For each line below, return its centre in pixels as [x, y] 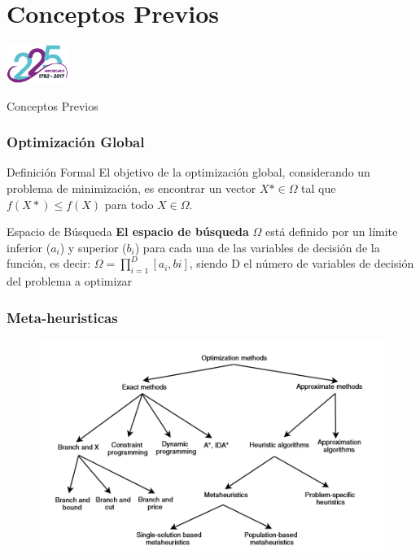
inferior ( [29, 247]
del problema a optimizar [70, 281]
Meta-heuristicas [62, 317]
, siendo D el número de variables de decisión [302, 263]
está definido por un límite [331, 231]
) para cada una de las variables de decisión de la [257, 247]
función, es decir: [49, 263]
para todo [129, 204]
